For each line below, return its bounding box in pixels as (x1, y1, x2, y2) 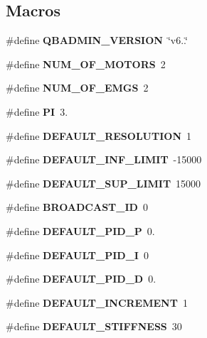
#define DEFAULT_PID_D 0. (6, 271, 156, 286)
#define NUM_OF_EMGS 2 (6, 80, 149, 95)
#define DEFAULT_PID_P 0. (6, 223, 155, 238)
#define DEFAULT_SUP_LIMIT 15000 (6, 175, 201, 190)
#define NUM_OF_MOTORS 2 (6, 56, 166, 71)
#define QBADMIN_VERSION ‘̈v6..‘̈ (6, 33, 188, 48)
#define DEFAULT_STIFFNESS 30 (6, 319, 182, 334)
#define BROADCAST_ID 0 (6, 200, 148, 214)
